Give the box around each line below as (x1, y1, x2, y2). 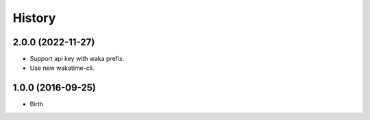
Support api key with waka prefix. (29, 55, 125, 63)
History (12, 10, 56, 25)
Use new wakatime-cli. (29, 64, 95, 72)
